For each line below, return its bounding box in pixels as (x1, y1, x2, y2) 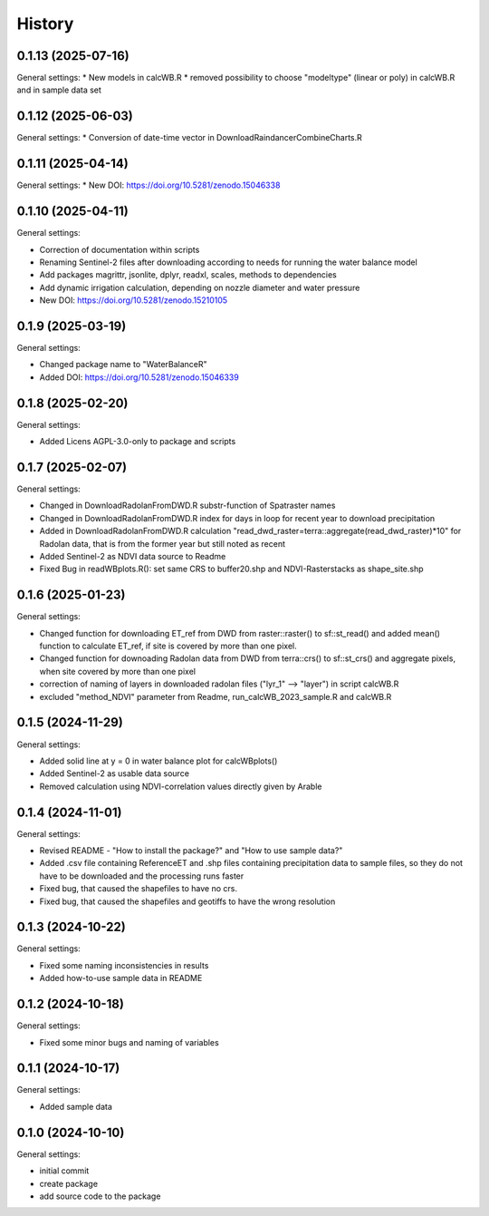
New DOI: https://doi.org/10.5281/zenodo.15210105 (39, 295, 228, 306)
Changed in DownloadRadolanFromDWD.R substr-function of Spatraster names (39, 500, 336, 511)
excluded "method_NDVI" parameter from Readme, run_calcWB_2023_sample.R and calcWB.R (39, 691, 392, 702)
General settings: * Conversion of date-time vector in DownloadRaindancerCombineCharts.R (16, 132, 362, 143)
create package (39, 1178, 99, 1189)
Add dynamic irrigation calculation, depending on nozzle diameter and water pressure (39, 282, 360, 293)
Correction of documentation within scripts (39, 244, 200, 255)
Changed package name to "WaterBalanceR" (39, 359, 207, 370)
